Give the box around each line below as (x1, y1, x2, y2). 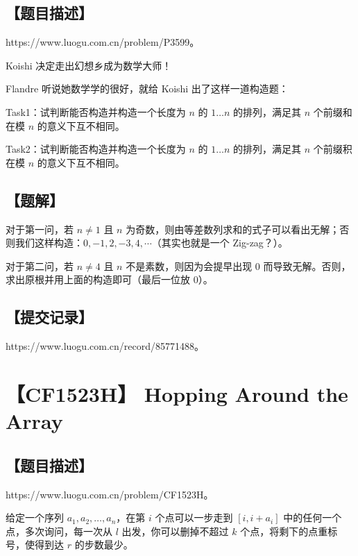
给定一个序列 (6, 510, 64, 525)
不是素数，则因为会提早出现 (126, 258, 253, 273)
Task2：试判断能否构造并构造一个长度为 (6, 142, 186, 156)
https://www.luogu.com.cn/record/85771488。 (6, 339, 205, 353)
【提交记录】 (6, 306, 93, 328)
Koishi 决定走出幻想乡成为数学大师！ (6, 58, 172, 72)
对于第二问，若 (6, 258, 74, 273)
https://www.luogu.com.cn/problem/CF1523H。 (6, 487, 214, 501)
